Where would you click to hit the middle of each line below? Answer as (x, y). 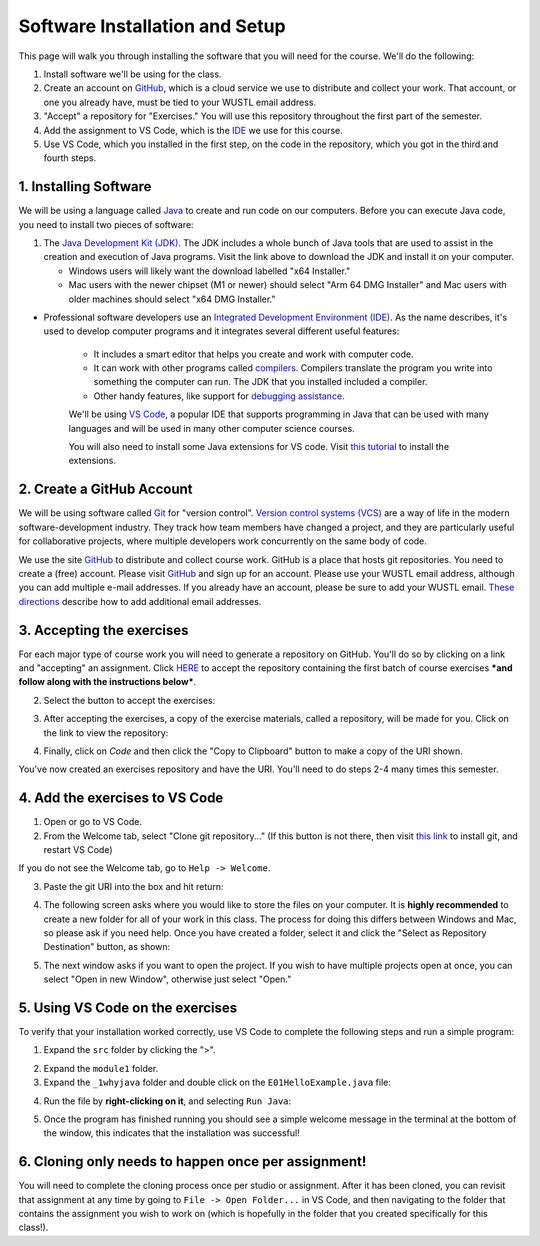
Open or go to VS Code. (92, 822)
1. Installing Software (85, 186)
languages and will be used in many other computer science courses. (211, 428)
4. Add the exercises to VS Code (121, 798)
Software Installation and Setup (152, 26)
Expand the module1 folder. (101, 1068)
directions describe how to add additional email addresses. (140, 601)
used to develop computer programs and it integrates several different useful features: (221, 331)
